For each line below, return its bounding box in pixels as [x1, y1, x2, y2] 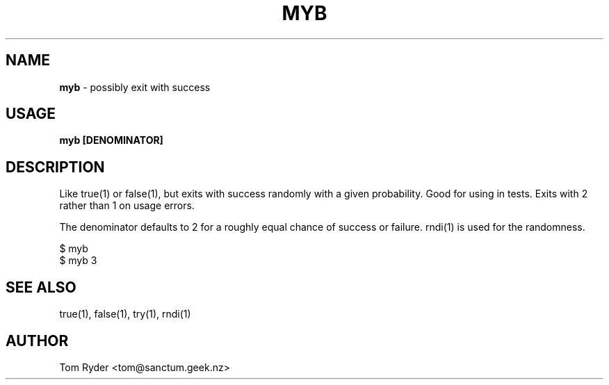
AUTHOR [6, 331, 69, 350]
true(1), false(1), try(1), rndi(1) [59, 308, 191, 320]
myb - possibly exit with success [59, 81, 211, 93]
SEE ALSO [6, 278, 76, 296]
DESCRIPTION [6, 158, 105, 176]
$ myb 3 [59, 254, 97, 267]
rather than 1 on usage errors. [59, 199, 195, 212]
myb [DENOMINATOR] [59, 134, 163, 147]
